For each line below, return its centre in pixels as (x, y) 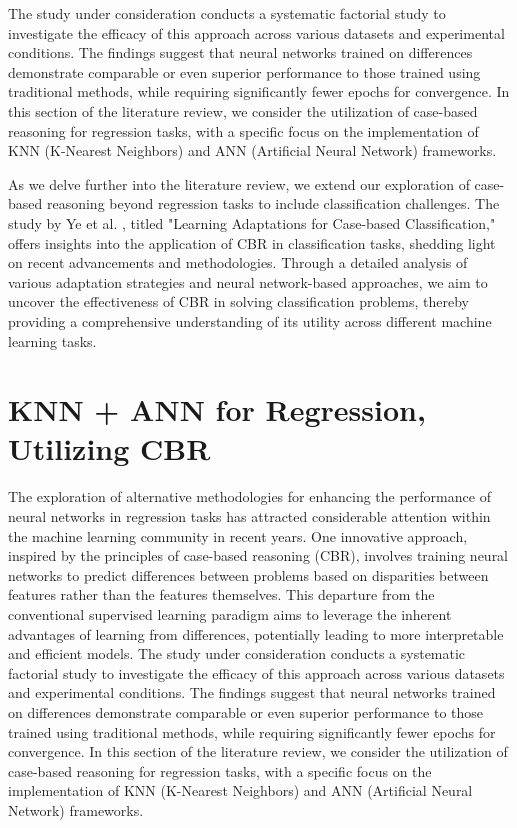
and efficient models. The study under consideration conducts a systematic (237, 653)
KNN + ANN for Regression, (217, 409)
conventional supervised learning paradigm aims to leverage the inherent (230, 613)
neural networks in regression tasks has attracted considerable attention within (249, 516)
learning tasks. (52, 340)
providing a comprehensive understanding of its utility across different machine (250, 320)
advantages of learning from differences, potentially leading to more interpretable (256, 633)
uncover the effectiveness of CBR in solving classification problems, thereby (238, 301)
